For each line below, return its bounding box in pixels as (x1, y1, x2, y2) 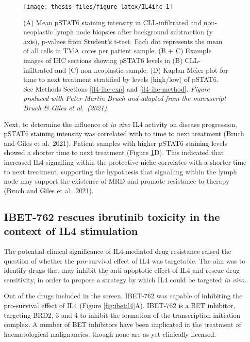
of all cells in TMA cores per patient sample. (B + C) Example (23, 46, 212, 56)
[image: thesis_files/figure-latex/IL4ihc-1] (23, 3, 173, 10)
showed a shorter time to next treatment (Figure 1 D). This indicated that (4, 147, 224, 157)
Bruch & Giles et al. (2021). (23, 103, 109, 112)
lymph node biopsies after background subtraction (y (55, 27, 213, 37)
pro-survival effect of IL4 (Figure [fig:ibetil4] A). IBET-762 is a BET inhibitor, (4, 300, 235, 310)
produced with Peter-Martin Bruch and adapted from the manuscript (23, 93, 226, 103)
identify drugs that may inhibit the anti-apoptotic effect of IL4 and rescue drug (4, 265, 240, 275)
